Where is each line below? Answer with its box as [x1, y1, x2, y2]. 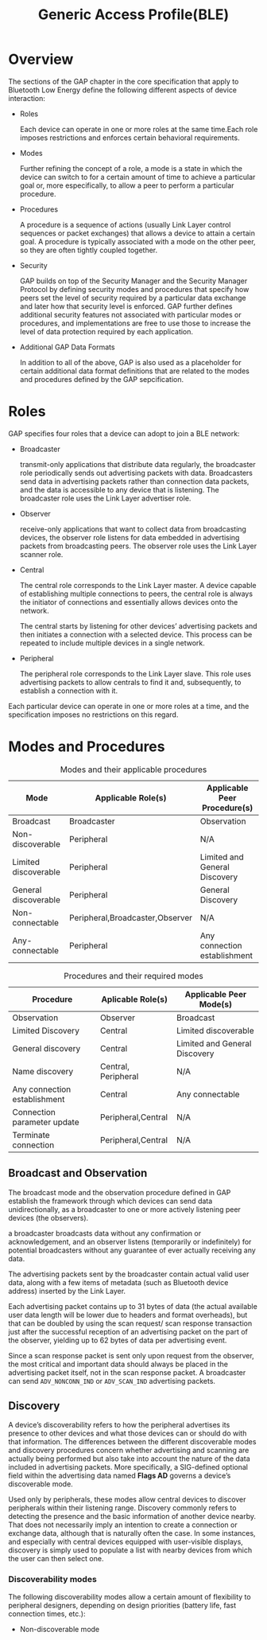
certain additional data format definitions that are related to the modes [19, 366, 250, 376]
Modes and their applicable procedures [60, 764, 207, 775]
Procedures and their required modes [63, 970, 204, 981]
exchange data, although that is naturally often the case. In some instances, [8, 1529, 256, 1538]
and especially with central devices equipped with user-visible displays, [8, 1537, 244, 1547]
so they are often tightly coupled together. [19, 245, 158, 255]
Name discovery [12, 1065, 74, 1077]
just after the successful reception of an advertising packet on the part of [8, 1326, 249, 1336]
